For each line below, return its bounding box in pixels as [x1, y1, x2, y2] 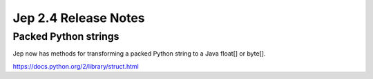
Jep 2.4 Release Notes [12, 10, 145, 25]
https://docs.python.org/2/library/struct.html [12, 62, 140, 70]
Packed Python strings [12, 30, 119, 43]
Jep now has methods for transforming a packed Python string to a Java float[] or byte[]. [12, 49, 266, 58]
